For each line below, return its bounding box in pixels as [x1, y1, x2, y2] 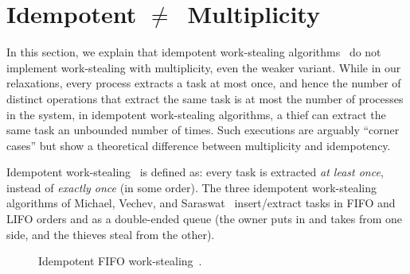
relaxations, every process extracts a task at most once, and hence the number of [6, 75, 401, 91]
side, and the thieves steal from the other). [6, 226, 215, 242]
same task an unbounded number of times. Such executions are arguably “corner [6, 122, 400, 138]
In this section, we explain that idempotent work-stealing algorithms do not [6, 44, 381, 60]
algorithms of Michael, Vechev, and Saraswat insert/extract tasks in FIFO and [6, 195, 396, 211]
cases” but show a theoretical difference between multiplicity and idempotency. [6, 137, 391, 153]
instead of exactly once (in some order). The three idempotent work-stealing [6, 179, 377, 195]
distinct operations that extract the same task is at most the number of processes [6, 90, 404, 106]
